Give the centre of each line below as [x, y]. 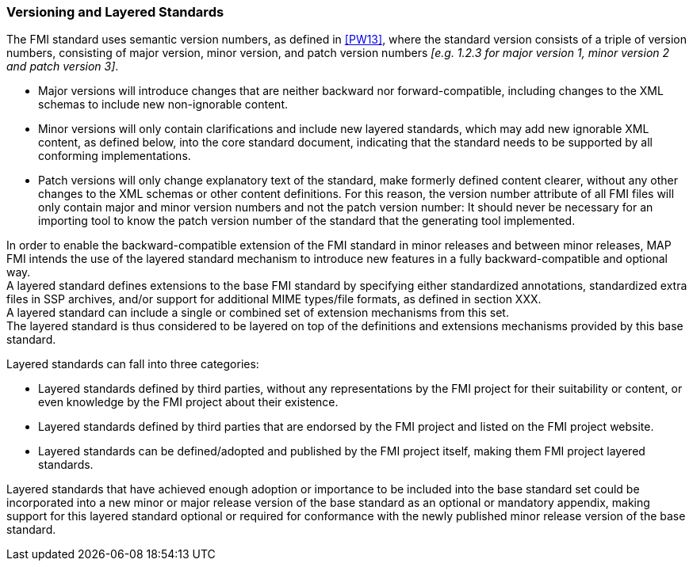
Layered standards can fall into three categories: [133, 364]
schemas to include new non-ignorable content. [163, 105]
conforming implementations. [115, 156]
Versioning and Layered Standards [115, 12]
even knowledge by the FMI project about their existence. [188, 402]
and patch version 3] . [63, 67]
